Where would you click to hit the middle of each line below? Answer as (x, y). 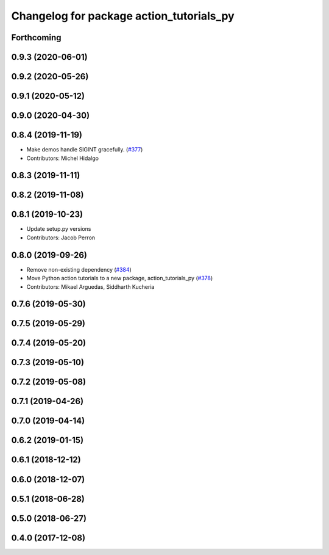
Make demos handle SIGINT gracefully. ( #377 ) (85, 150)
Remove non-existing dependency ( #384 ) (79, 269)
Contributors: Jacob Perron (61, 238)
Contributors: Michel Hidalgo (62, 158)
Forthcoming (36, 38)
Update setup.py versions (59, 229)
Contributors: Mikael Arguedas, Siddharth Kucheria (90, 286)
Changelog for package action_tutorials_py (123, 16)
